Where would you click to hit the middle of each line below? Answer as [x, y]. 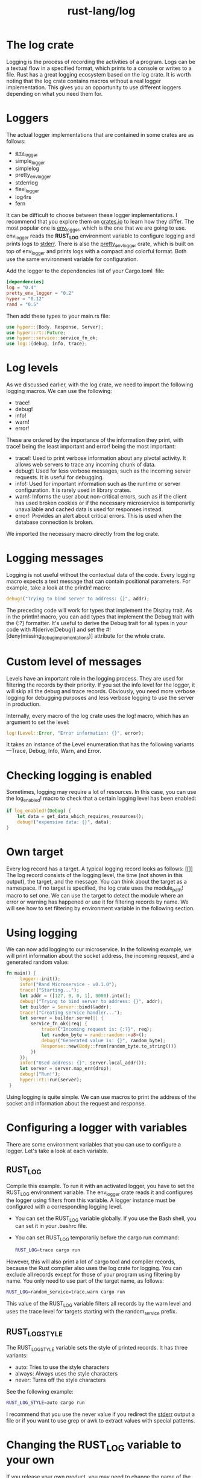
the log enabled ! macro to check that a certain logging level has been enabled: [101, 799]
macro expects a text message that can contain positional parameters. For [99, 581]
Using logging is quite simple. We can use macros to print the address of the [101, 1097]
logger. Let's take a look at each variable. [57, 1151]
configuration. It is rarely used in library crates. [73, 490]
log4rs [23, 197]
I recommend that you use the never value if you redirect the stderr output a [100, 1414]
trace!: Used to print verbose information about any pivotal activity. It [100, 458]
